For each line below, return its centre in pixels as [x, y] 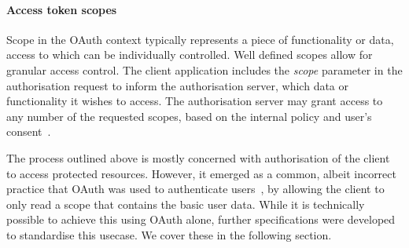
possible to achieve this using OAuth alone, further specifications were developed [201, 219]
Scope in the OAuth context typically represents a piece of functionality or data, [200, 39]
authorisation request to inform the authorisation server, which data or [178, 85]
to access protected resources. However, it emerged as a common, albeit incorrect [201, 173]
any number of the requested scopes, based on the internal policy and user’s [189, 116]
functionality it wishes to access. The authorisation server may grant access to [195, 101]
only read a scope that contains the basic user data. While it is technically [186, 204]
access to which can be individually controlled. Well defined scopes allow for [190, 55]
